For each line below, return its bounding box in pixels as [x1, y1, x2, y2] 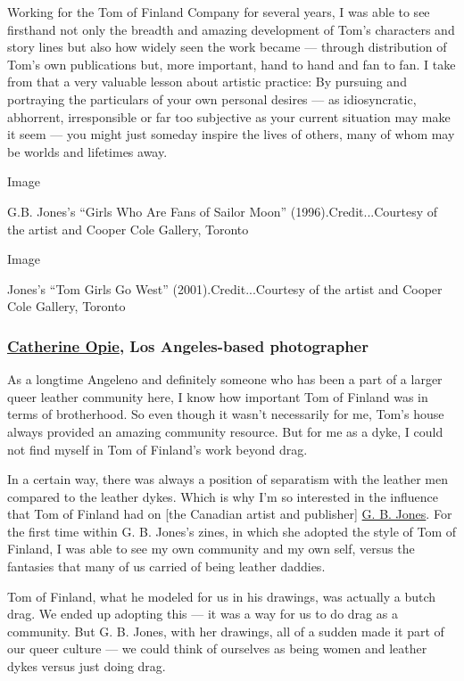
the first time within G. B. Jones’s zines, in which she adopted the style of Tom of [7, 521, 457, 540]
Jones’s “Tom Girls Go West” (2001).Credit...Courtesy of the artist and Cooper [7, 279, 443, 298]
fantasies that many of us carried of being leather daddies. [7, 557, 326, 576]
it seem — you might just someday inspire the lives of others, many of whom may [7, 125, 455, 144]
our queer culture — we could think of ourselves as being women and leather [7, 639, 427, 658]
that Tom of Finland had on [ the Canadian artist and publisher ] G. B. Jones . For [7, 505, 452, 523]
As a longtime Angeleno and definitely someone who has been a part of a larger [7, 370, 443, 389]
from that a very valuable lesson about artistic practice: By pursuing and [7, 72, 407, 91]
